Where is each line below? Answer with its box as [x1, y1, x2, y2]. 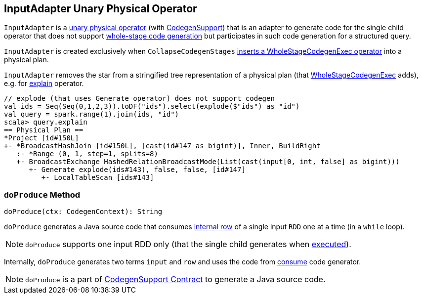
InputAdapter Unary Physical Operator [4, 2, 197, 15]
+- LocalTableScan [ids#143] [41, 173, 154, 182]
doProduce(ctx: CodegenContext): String [4, 208, 163, 216]
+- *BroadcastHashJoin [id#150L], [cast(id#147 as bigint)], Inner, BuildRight [4, 142, 321, 150]
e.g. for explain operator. [4, 79, 84, 88]
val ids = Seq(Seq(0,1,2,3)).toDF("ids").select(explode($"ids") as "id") [4, 102, 300, 111]
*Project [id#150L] [4, 134, 79, 142]
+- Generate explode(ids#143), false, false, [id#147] [29, 166, 246, 174]
